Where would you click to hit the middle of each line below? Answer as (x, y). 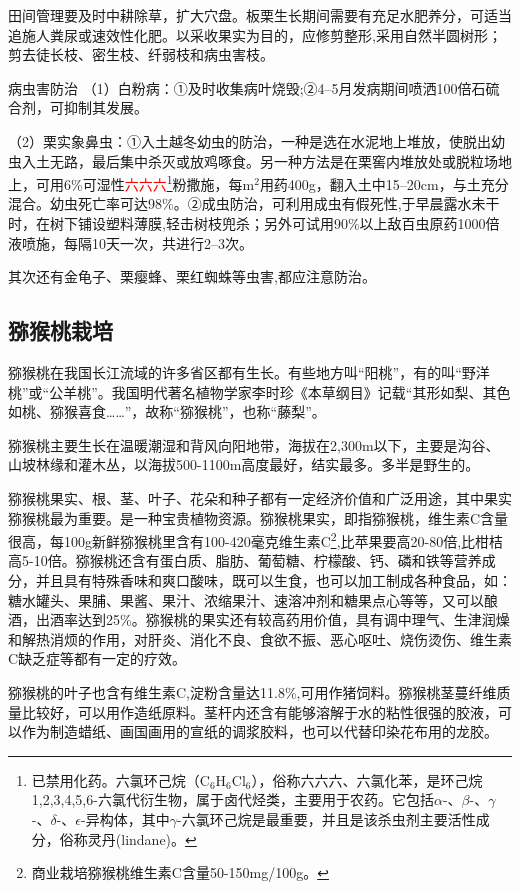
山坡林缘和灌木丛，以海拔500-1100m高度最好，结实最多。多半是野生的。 (244, 464)
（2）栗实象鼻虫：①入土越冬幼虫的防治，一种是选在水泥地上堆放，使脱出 (249, 140)
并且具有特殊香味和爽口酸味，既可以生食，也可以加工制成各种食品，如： (273, 579)
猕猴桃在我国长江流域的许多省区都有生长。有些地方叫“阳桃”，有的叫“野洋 (249, 371)
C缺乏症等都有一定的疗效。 (97, 658)
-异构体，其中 (125, 818)
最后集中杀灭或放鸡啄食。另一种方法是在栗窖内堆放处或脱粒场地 (301, 160)
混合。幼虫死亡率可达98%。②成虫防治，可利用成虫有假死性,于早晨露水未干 (254, 203)
